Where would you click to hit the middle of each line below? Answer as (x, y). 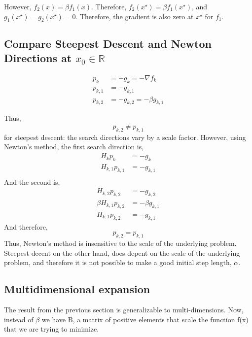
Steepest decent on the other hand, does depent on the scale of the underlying (122, 253)
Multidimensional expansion (77, 289)
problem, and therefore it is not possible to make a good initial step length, (118, 262)
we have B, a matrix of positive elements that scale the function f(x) (145, 319)
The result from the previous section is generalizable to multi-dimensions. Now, (124, 310)
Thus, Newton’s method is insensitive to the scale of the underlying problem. (120, 243)
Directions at (38, 58)
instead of (19, 319)
